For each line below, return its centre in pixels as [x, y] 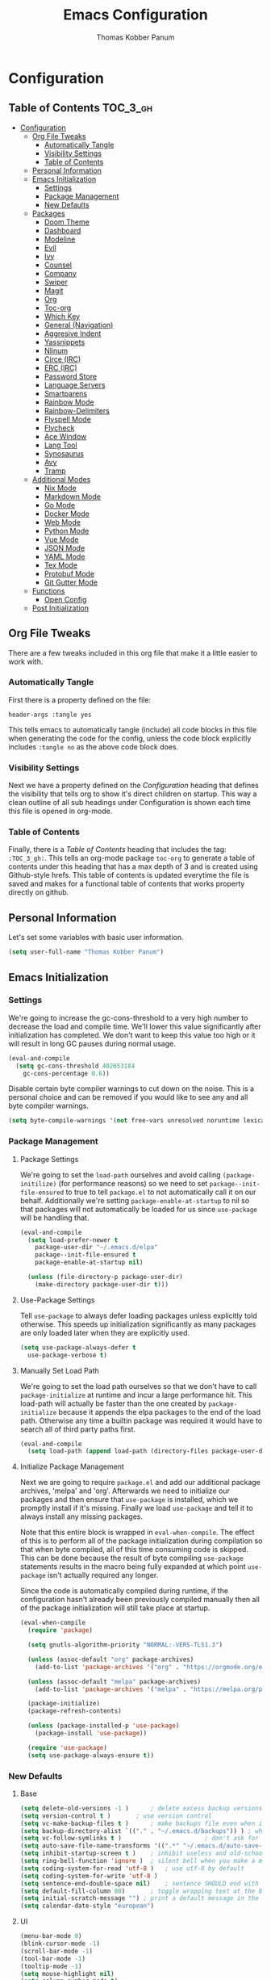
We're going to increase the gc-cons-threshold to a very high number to [128, 1017]
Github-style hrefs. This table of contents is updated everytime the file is [129, 875]
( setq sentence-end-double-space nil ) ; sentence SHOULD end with [140, 1883]
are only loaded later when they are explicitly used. [104, 1332]
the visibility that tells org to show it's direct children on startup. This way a [133, 794]
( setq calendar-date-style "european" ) [87, 1906]
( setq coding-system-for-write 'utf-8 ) [89, 1876]
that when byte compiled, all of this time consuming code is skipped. [134, 1550]
